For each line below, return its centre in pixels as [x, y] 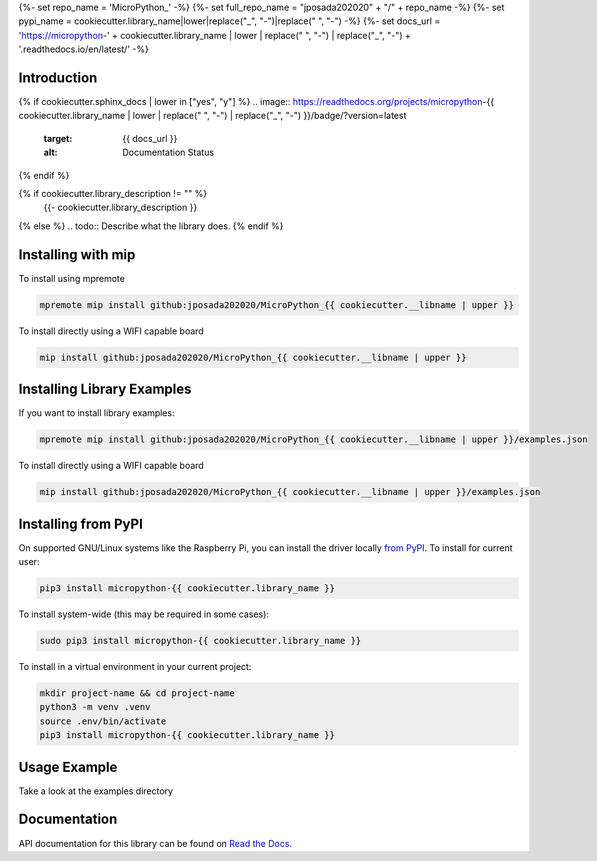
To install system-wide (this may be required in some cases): [144, 614]
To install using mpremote [71, 278]
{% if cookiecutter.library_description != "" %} [113, 194]
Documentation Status [168, 152]
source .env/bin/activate [103, 721]
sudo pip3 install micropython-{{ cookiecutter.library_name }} [200, 640]
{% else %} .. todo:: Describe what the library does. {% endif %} [151, 226]
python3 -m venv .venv [95, 707]
